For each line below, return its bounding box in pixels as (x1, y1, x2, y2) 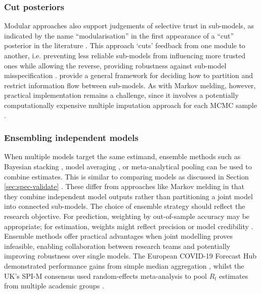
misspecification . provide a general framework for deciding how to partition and (4, 70, 253, 81)
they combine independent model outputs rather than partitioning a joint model (4, 191, 253, 201)
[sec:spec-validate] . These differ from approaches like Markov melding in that (4, 181, 244, 192)
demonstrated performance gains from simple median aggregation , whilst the (4, 260, 244, 271)
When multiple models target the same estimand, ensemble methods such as (4, 151, 241, 162)
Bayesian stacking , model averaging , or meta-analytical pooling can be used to (4, 161, 252, 171)
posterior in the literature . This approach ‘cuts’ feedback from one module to (4, 40, 245, 51)
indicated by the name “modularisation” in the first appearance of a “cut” (4, 30, 234, 41)
